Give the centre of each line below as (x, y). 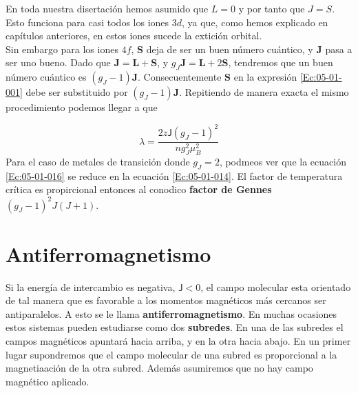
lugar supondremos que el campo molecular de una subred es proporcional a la (171, 354)
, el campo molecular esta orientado (276, 286)
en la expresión (265, 77)
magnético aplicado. (48, 381)
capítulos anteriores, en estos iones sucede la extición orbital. (134, 36)
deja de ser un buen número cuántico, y (230, 49)
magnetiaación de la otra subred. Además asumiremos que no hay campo (159, 368)
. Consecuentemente (180, 77)
